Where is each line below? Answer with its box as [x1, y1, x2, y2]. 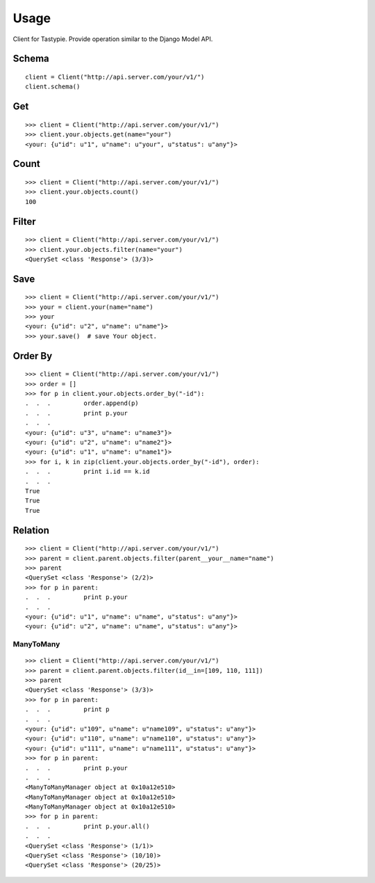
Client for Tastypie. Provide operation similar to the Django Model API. [12, 35, 213, 43]
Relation [12, 524, 50, 536]
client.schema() [25, 83, 81, 90]
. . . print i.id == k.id [25, 468, 150, 476]
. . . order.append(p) [25, 399, 139, 407]
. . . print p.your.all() [25, 822, 150, 830]
